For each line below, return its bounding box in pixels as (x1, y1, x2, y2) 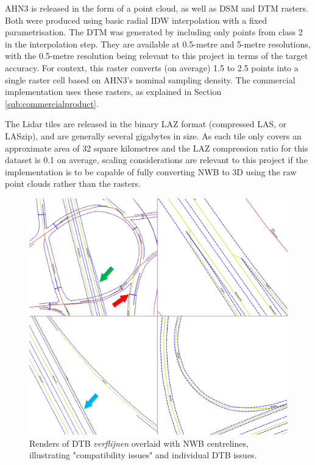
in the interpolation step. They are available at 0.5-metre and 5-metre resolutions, (5, 37, 311, 50)
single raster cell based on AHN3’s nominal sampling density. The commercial (5, 73, 296, 86)
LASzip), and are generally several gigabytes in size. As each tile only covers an (5, 129, 302, 142)
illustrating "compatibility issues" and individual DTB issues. (29, 449, 257, 461)
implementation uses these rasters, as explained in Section (5, 85, 222, 98)
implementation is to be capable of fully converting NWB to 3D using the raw (5, 165, 297, 178)
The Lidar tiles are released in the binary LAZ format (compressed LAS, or (5, 117, 287, 130)
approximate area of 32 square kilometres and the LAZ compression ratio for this (5, 141, 308, 154)
